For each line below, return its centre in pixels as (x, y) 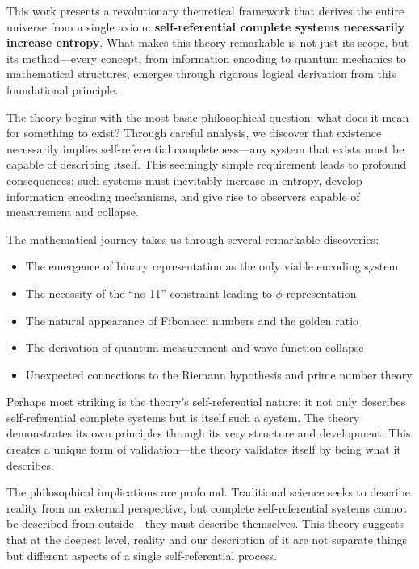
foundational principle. (63, 89)
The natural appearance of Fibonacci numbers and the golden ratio (192, 320)
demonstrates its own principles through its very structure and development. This (209, 433)
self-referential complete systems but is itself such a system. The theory (183, 417)
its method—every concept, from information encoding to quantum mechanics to (206, 58)
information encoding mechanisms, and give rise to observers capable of (183, 196)
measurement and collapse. (73, 212)
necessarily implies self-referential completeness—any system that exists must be (205, 148)
